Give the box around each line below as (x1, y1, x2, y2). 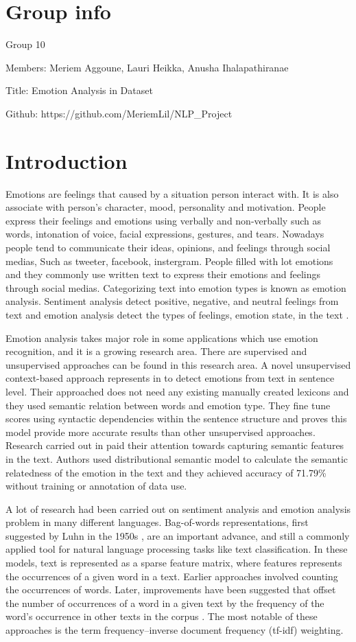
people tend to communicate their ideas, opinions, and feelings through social (5, 240, 331, 254)
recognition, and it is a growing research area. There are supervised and (5, 344, 307, 358)
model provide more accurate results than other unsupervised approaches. (5, 424, 316, 439)
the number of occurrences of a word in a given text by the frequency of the (5, 595, 324, 610)
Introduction (5, 146, 128, 174)
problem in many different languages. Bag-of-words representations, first (5, 515, 309, 529)
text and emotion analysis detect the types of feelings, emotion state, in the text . (5, 307, 349, 321)
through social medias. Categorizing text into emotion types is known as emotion (5, 280, 346, 295)
